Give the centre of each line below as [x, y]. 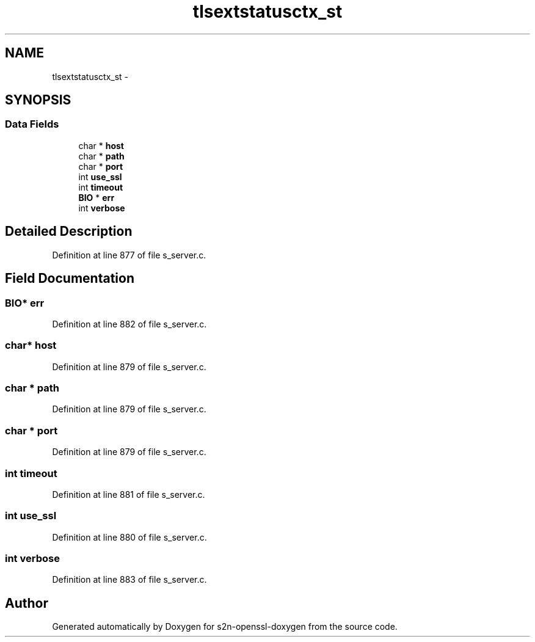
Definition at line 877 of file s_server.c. [129, 255]
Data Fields [32, 124]
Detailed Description [69, 232]
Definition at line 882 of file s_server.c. [129, 324]
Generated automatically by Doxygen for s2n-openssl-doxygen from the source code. [225, 627]
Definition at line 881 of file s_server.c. [129, 494]
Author [27, 603]
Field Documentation [70, 279]
